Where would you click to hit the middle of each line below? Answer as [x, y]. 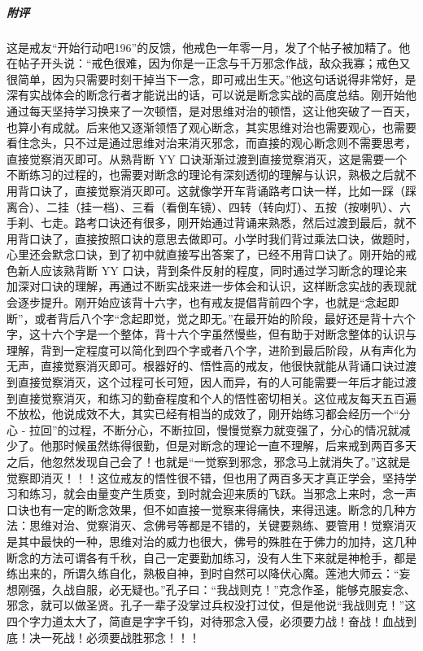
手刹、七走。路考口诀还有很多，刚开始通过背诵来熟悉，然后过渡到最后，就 [206, 223]
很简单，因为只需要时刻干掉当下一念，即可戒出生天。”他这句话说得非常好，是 [211, 79]
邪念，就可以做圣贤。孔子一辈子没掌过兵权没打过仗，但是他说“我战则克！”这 [211, 605]
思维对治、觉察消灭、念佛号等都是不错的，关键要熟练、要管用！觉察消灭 [222, 525]
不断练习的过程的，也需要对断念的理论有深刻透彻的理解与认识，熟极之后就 [206, 175]
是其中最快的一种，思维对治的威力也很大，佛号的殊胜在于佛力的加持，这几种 [211, 541]
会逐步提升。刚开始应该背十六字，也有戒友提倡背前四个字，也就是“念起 [197, 302]
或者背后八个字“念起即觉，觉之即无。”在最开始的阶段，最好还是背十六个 [225, 318]
